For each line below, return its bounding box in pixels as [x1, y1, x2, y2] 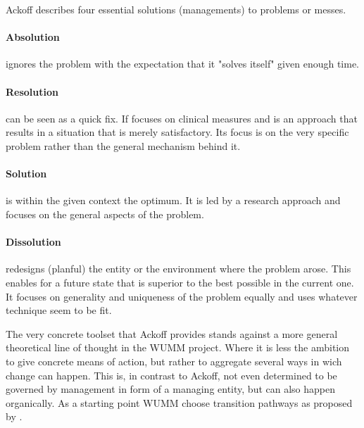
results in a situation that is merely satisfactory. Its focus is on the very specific [6, 125, 349, 139]
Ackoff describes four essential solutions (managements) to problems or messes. [6, 2, 346, 16]
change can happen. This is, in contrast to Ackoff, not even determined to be [6, 367, 337, 382]
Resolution [6, 84, 58, 99]
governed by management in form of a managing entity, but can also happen [6, 382, 336, 396]
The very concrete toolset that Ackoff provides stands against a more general [6, 326, 338, 341]
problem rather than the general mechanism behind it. [6, 138, 241, 153]
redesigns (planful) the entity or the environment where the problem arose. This [6, 261, 351, 276]
